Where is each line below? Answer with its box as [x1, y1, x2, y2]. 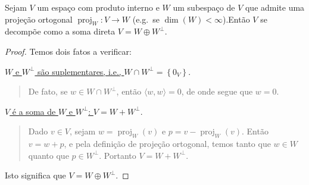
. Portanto [99, 149, 136, 161]
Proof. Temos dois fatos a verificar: [5, 45, 132, 57]
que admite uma [245, 1, 305, 13]
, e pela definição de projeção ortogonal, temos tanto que [64, 137, 271, 150]
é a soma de [12, 105, 56, 117]
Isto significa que [5, 169, 66, 181]
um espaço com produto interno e [37, 1, 160, 13]
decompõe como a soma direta [5, 25, 116, 37]
